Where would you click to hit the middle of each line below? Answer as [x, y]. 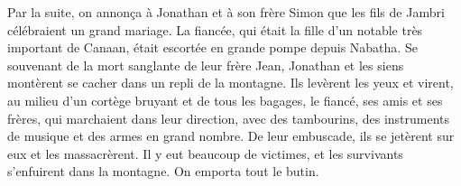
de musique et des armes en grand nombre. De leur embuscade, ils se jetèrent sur [231, 136]
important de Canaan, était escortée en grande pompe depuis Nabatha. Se [212, 47]
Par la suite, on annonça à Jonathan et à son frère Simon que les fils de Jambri [226, 12]
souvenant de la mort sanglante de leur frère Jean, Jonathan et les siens [206, 65]
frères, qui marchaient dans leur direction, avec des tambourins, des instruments [229, 118]
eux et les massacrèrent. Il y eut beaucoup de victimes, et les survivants [205, 153]
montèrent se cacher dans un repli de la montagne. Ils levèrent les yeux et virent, [230, 83]
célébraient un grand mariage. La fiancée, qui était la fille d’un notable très [215, 29]
